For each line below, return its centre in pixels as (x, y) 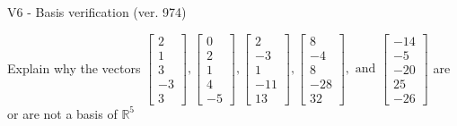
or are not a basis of (62, 113)
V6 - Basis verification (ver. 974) (97, 12)
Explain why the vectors (74, 67)
